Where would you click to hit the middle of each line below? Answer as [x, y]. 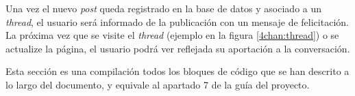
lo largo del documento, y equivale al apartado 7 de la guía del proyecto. [158, 84]
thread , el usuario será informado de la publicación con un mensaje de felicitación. [177, 21]
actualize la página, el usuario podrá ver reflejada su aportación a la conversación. [178, 48]
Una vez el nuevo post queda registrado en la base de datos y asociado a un [164, 8]
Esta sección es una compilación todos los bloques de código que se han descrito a [177, 71]
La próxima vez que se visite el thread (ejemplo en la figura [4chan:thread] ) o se [172, 35]
